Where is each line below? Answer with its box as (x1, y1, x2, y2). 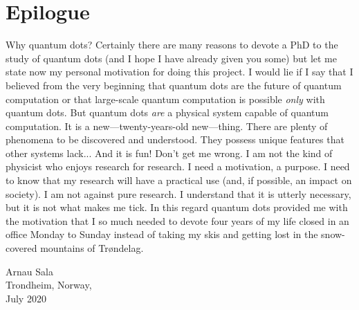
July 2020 (6, 291, 46, 305)
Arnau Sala (6, 264, 53, 278)
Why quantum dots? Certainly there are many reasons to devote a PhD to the (6, 37, 338, 52)
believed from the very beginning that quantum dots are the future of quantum (6, 77, 342, 92)
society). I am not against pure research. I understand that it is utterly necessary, (6, 186, 351, 201)
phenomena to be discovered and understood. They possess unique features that (6, 132, 344, 147)
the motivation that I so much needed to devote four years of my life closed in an (6, 213, 349, 228)
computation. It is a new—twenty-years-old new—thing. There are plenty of (6, 118, 328, 133)
